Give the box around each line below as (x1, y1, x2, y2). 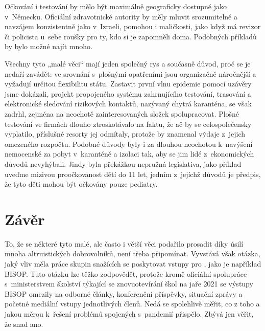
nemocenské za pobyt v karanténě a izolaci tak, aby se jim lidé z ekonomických (5, 148, 254, 159)
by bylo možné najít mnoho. (5, 41, 92, 52)
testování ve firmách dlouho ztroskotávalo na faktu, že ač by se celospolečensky (5, 118, 252, 129)
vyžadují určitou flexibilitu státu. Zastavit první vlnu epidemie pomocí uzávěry (5, 78, 252, 89)
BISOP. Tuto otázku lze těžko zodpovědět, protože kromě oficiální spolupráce (5, 268, 247, 279)
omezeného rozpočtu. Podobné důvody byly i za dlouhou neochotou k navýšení (5, 138, 253, 149)
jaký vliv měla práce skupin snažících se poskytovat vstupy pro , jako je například (5, 258, 261, 269)
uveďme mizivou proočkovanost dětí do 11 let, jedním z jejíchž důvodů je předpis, (5, 168, 261, 179)
